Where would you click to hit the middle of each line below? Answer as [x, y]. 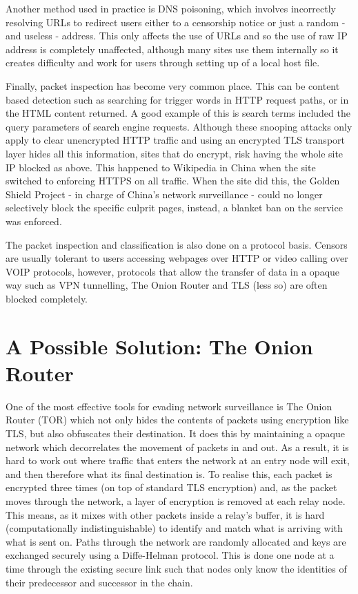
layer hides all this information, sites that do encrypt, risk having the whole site [175, 153]
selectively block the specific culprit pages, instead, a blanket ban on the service [174, 208]
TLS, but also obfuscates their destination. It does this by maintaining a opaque [175, 433]
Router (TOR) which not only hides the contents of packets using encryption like [177, 420]
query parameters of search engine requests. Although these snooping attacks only [179, 126]
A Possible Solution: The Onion [159, 346]
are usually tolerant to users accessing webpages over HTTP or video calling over [177, 258]
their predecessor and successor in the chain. [99, 582]
